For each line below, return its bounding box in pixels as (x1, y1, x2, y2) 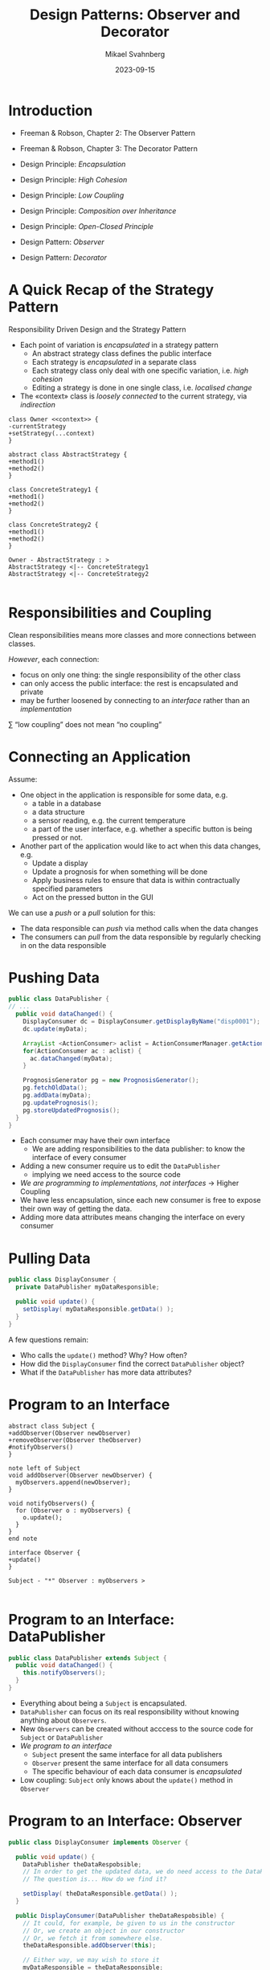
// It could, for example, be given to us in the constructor (22, 1919, 235, 1927)
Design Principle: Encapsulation (19, 159, 126, 169)
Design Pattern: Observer (19, 237, 104, 247)
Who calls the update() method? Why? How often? (19, 1350, 187, 1359)
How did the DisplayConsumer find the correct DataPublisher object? (19, 1359, 245, 1368)
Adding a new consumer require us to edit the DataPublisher (19, 1161, 221, 1171)
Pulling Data (8, 1249, 91, 1267)
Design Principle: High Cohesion (19, 174, 128, 184)
